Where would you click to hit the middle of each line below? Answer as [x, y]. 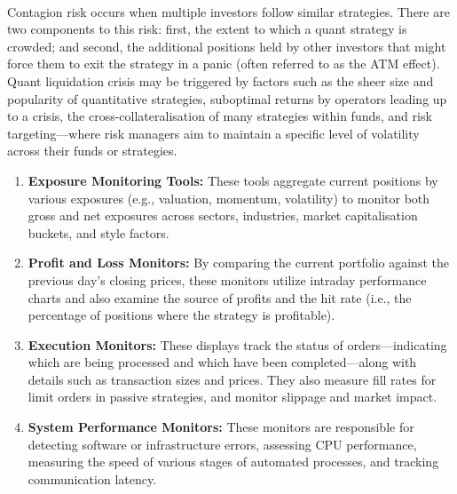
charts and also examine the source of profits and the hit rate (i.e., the [220, 297]
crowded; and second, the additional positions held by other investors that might [227, 46]
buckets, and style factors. [98, 232]
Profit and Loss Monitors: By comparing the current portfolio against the [238, 263]
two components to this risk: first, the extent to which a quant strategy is [207, 29]
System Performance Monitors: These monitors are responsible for [221, 427]
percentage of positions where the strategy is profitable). [181, 315]
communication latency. [92, 478]
